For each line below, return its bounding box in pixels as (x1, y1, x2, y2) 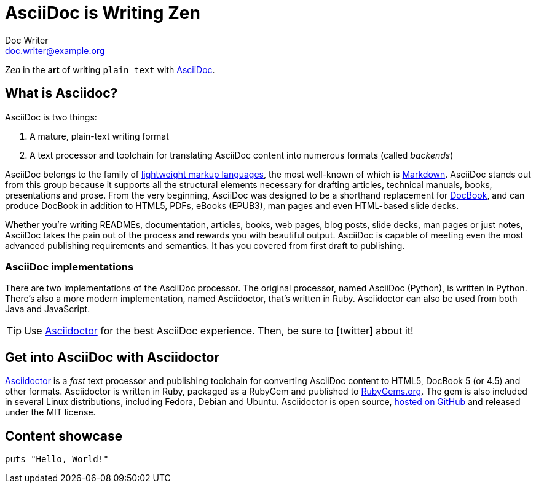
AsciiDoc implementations (5, 260, 134, 273)
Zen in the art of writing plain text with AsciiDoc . (5, 64, 215, 75)
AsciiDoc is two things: (5, 111, 97, 122)
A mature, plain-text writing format (30, 130, 169, 141)
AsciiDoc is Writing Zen (5, 2, 200, 23)
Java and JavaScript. (5, 304, 90, 315)
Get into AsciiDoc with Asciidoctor (5, 349, 220, 365)
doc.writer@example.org (5, 45, 105, 56)
